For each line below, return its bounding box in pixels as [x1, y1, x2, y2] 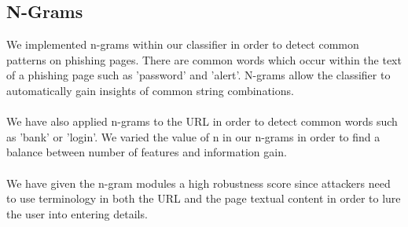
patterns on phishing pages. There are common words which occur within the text [6, 51, 402, 68]
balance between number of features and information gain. [6, 144, 287, 160]
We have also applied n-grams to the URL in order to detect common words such [6, 113, 398, 130]
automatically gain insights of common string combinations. [6, 82, 294, 98]
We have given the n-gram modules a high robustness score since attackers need [6, 174, 391, 191]
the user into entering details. [6, 205, 148, 222]
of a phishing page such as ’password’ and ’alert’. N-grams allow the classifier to [6, 67, 391, 83]
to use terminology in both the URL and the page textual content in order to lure [6, 190, 401, 207]
